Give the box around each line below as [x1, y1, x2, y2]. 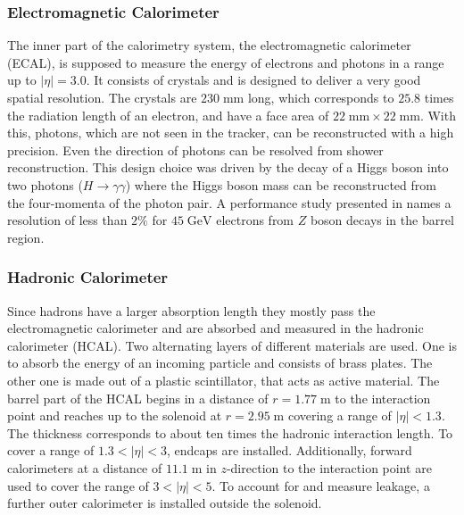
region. [7, 228, 45, 246]
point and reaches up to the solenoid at [7, 406, 222, 425]
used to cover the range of [7, 476, 149, 494]
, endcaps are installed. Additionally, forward [166, 441, 412, 460]
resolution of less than [7, 211, 128, 229]
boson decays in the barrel [310, 211, 454, 229]
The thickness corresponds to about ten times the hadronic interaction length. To [7, 423, 453, 442]
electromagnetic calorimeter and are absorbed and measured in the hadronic [7, 319, 424, 337]
